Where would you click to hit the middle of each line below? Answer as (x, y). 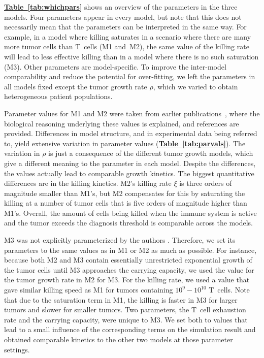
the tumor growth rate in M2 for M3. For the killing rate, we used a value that (127, 280)
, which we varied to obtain (195, 86)
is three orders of (206, 183)
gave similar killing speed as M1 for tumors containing (89, 290)
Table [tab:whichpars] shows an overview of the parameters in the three (121, 7)
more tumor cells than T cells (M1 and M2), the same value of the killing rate (127, 46)
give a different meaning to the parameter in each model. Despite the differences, (130, 163)
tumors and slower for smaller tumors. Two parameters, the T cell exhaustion (125, 310)
